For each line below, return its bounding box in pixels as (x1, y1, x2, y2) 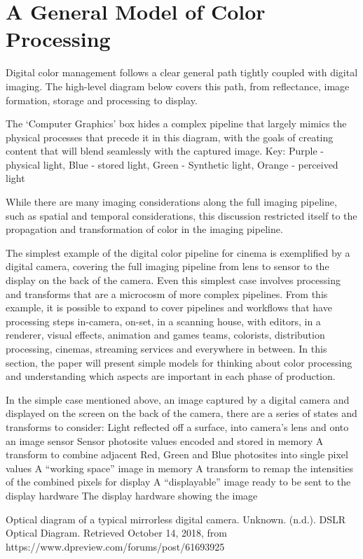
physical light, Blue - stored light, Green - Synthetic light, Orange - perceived (6, 157, 338, 171)
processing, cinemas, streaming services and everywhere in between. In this (6, 341, 327, 355)
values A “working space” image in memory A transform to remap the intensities (6, 460, 353, 475)
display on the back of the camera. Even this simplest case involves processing (6, 273, 341, 288)
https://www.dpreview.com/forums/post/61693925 (6, 539, 225, 553)
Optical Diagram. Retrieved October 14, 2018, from (6, 525, 227, 540)
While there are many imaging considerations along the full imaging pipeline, (6, 194, 337, 209)
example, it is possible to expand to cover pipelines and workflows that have (6, 300, 332, 315)
